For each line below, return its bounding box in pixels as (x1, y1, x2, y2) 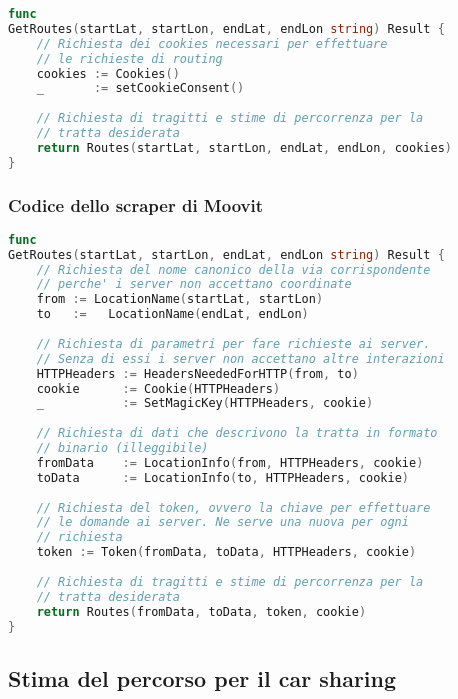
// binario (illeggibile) (36, 441, 209, 456)
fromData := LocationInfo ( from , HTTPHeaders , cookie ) (36, 455, 424, 470)
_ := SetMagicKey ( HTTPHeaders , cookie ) (36, 396, 374, 411)
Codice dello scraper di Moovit (8, 192, 264, 217)
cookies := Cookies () (36, 66, 180, 81)
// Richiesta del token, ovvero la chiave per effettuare (36, 500, 431, 515)
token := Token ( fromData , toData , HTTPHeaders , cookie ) (36, 545, 417, 560)
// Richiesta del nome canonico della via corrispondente (36, 262, 431, 277)
